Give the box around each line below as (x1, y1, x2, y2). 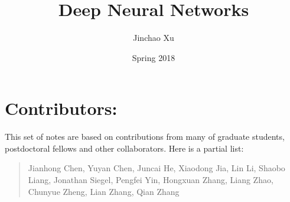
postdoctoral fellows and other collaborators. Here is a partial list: (5, 142, 244, 154)
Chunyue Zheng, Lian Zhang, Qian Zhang (28, 185, 180, 197)
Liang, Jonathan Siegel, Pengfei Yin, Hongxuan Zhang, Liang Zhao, (28, 174, 273, 186)
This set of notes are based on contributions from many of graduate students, (5, 130, 285, 143)
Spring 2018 (132, 51, 175, 63)
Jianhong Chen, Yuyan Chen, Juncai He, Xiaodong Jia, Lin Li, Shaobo (28, 162, 285, 174)
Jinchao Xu (133, 31, 174, 44)
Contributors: (5, 96, 118, 120)
